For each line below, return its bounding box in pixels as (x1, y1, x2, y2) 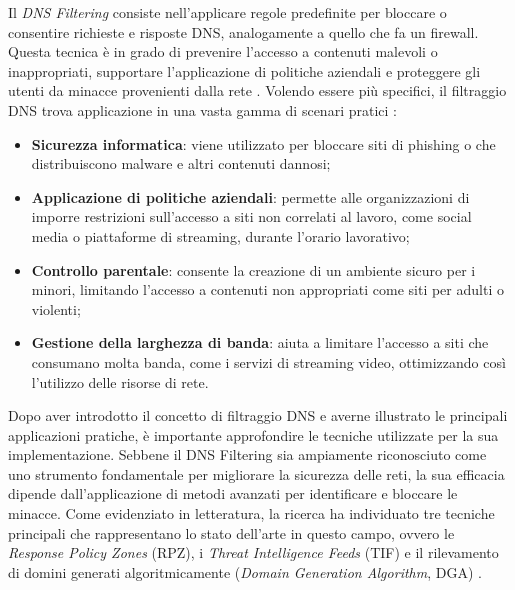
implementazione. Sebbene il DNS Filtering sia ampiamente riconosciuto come (8, 444, 487, 465)
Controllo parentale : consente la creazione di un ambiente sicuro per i (31, 259, 476, 280)
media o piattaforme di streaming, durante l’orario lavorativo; (31, 225, 410, 246)
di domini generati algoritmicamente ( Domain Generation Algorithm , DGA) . (8, 561, 482, 582)
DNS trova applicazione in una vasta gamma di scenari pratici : (8, 99, 397, 120)
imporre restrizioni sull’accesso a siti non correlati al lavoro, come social (31, 206, 472, 227)
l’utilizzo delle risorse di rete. (31, 371, 209, 392)
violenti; (31, 298, 81, 319)
